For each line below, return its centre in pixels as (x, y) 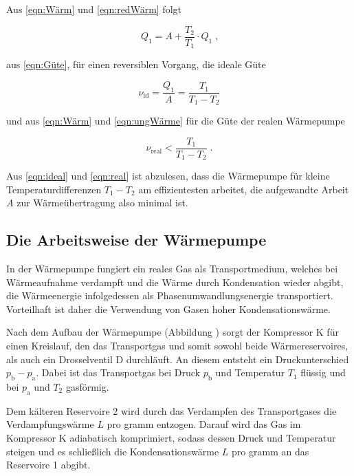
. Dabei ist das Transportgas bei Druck (118, 372)
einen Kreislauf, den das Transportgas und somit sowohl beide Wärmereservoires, (177, 346)
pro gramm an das (270, 451)
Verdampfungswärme (50, 424)
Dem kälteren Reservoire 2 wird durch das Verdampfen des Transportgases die (172, 410)
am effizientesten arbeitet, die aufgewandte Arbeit (244, 189)
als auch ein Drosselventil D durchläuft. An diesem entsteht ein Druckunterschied (178, 359)
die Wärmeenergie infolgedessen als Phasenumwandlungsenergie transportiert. (170, 295)
